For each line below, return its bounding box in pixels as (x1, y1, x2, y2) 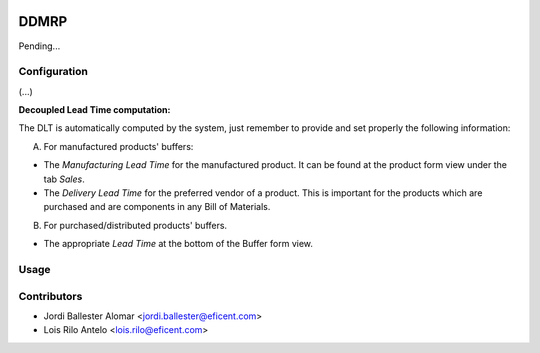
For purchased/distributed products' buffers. (43, 219, 228, 231)
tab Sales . (43, 173, 85, 185)
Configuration (18, 65, 89, 79)
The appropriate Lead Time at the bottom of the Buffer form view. (43, 238, 314, 250)
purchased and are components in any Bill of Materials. (43, 201, 271, 213)
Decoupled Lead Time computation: (18, 104, 171, 116)
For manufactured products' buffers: (43, 140, 194, 152)
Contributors (18, 289, 83, 303)
